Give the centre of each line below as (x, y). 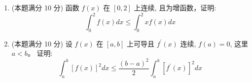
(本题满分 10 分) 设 (42, 43)
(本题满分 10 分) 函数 (45, 7)
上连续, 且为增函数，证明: (175, 7)
